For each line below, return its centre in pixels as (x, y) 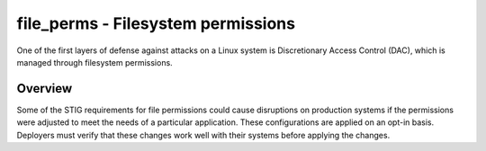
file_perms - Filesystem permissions (156, 23)
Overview (45, 89)
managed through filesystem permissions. (94, 62)
